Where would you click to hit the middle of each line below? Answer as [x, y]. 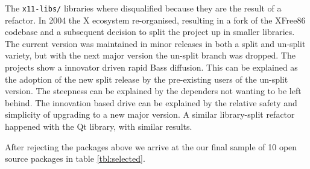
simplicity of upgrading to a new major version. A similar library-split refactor [150, 114]
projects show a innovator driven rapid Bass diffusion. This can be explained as [151, 67]
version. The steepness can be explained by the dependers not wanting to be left [153, 91]
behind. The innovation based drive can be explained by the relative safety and [151, 102]
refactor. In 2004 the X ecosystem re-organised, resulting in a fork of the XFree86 [155, 20]
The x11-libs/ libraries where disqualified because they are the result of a [143, 8]
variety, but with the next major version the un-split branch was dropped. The [150, 55]
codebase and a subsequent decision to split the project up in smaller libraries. [150, 32]
